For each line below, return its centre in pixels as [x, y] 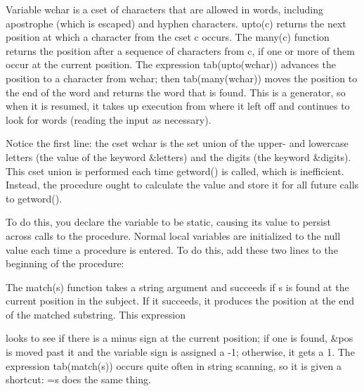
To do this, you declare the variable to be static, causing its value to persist [168, 222]
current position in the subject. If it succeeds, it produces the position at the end [180, 301]
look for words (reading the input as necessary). [109, 119]
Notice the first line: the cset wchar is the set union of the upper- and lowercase [177, 143]
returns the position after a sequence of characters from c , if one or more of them [180, 50]
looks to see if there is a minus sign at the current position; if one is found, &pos [180, 338]
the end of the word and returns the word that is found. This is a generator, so [176, 92]
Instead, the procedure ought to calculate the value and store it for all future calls [182, 185]
